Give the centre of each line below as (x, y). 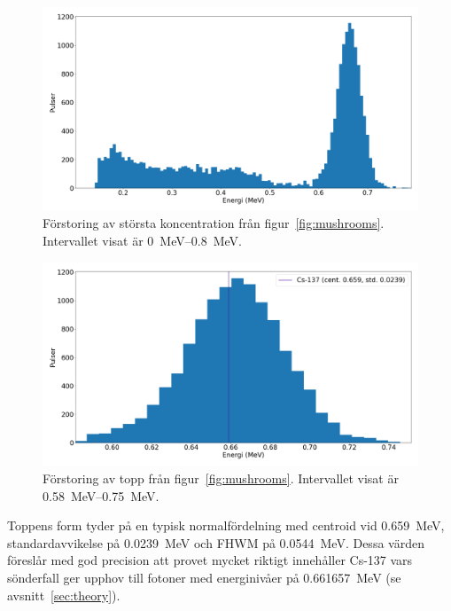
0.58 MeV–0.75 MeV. (101, 495)
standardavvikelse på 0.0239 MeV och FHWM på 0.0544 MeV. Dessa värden (216, 542)
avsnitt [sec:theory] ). (64, 595)
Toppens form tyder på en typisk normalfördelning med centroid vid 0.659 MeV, (226, 525)
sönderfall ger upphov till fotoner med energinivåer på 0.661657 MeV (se (204, 577)
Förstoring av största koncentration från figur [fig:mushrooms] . (214, 223)
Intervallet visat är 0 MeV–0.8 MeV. (142, 240)
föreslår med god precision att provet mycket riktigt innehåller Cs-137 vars (210, 560)
